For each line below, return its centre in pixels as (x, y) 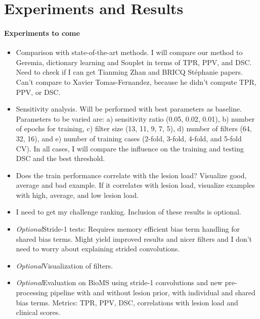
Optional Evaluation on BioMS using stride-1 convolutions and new (119, 282)
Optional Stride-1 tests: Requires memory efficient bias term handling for (128, 229)
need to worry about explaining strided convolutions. (98, 249)
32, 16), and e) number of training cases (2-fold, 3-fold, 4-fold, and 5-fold (129, 138)
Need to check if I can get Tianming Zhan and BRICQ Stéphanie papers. (129, 72)
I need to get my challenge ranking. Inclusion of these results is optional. (128, 212)
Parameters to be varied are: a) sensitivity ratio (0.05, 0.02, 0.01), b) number (135, 118)
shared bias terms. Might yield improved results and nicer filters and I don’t (134, 238)
